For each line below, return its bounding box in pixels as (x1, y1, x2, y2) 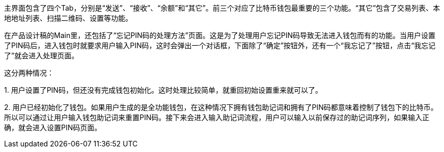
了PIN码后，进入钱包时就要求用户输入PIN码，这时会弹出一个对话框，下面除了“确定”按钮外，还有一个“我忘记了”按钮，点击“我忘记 (4, 41, 436, 50)
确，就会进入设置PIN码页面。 (4, 123, 102, 132)
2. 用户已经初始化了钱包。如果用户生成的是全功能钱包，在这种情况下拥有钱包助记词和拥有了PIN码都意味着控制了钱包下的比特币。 (4, 103, 438, 111)
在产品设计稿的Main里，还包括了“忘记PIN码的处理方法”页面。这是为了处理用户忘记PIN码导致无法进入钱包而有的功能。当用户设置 (4, 31, 435, 40)
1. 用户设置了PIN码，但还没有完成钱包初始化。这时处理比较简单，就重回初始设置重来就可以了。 (4, 86, 322, 94)
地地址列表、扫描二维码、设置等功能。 (4, 14, 132, 22)
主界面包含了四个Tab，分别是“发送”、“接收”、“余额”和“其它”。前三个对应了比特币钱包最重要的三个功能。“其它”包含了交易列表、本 (4, 4, 440, 12)
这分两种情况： (4, 68, 54, 77)
